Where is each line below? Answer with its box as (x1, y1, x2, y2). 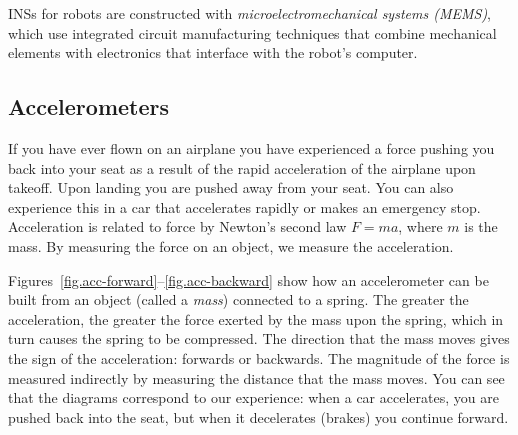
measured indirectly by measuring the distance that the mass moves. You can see (8, 367, 505, 388)
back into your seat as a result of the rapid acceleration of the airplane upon (8, 157, 476, 178)
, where (398, 216, 443, 237)
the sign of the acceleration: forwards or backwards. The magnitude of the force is (8, 347, 510, 368)
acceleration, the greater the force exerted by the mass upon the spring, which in (8, 308, 504, 329)
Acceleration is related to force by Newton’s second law (8, 216, 347, 237)
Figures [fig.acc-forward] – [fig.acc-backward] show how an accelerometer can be (8, 269, 489, 290)
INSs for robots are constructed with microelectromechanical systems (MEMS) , (8, 3, 492, 23)
